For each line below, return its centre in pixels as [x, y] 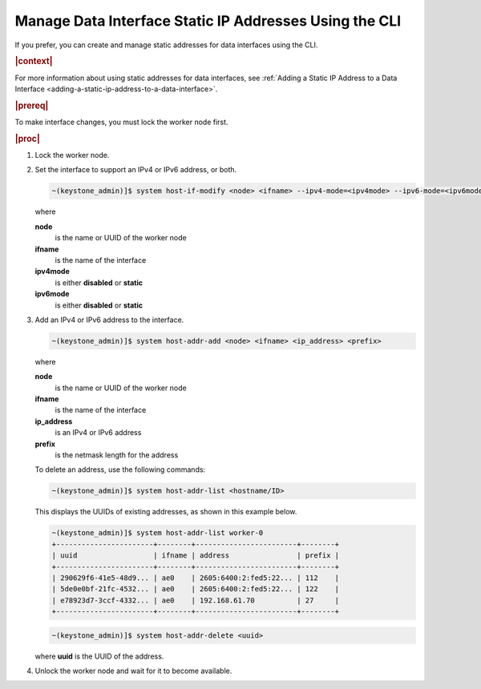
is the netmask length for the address [117, 455]
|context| [34, 62]
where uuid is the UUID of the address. [99, 656]
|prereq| [32, 106]
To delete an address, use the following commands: [120, 469]
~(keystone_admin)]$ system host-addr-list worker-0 [158, 533]
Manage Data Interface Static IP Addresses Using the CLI [208, 21]
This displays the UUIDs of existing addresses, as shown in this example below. [166, 512]
